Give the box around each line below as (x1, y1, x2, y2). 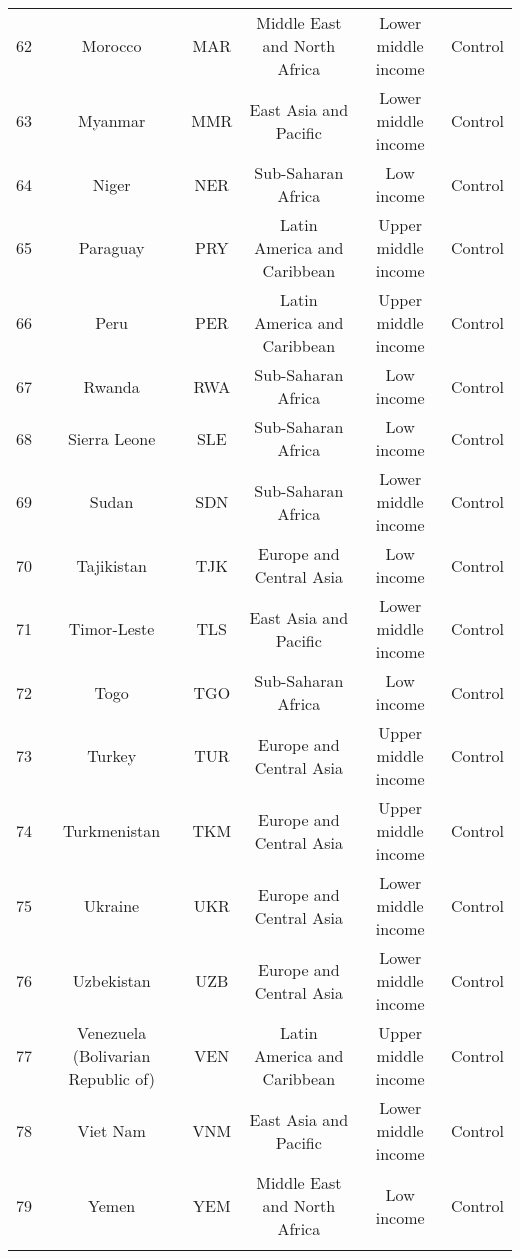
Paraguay (78, 236, 145, 259)
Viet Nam (77, 1119, 146, 1142)
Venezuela (76, 1021, 147, 1044)
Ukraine (84, 894, 140, 917)
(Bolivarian (72, 1044, 151, 1067)
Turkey (87, 744, 137, 767)
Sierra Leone (67, 426, 156, 450)
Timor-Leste (68, 617, 155, 640)
